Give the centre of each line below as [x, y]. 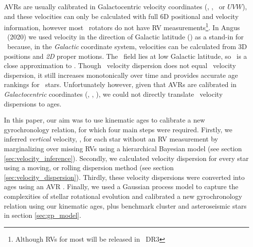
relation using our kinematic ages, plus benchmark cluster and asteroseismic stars [125, 205]
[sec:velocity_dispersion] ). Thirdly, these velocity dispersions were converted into [124, 177]
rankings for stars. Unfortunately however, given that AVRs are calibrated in [120, 84]
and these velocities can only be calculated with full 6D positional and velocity [121, 16]
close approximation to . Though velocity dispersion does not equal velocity [120, 65]
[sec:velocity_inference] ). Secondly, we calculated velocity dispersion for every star [126, 158]
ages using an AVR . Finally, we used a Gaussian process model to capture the [121, 186]
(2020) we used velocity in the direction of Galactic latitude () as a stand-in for [125, 37]
